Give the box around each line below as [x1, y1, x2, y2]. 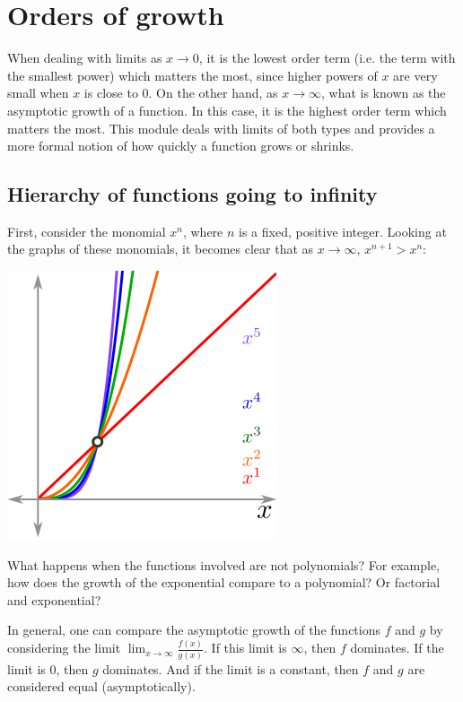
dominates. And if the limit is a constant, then [102, 659, 359, 678]
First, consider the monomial [7, 221, 166, 240]
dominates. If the [350, 638, 444, 657]
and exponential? [7, 590, 101, 609]
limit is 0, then [7, 659, 89, 678]
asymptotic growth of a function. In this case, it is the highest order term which [7, 100, 447, 119]
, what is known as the [320, 83, 446, 102]
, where [182, 221, 223, 240]
